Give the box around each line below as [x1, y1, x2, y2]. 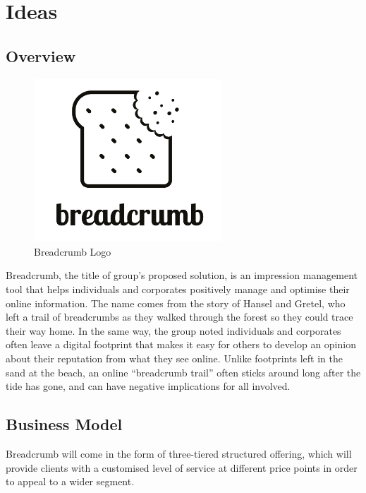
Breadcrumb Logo [34, 244, 111, 259]
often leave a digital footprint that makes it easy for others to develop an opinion [6, 337, 356, 352]
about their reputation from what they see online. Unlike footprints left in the [6, 351, 343, 366]
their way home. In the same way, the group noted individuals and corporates [6, 323, 341, 338]
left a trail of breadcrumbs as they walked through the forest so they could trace [6, 309, 353, 324]
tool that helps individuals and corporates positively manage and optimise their [6, 282, 350, 297]
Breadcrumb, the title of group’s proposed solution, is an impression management [6, 268, 358, 283]
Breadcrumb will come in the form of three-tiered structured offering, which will [6, 446, 352, 461]
